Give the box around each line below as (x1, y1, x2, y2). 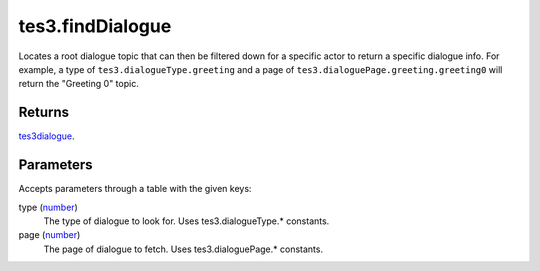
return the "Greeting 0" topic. (18, 78, 139, 90)
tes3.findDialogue (18, 15, 172, 37)
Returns (18, 104, 70, 121)
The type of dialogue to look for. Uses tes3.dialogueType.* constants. (43, 215, 330, 227)
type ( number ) (18, 201, 79, 213)
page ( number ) (18, 229, 81, 241)
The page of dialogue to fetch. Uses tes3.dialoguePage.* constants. (43, 243, 324, 255)
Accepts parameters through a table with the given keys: (18, 183, 252, 195)
